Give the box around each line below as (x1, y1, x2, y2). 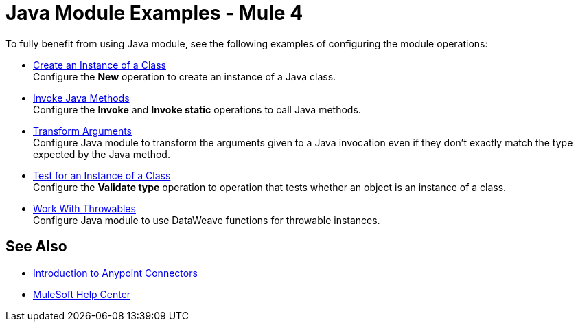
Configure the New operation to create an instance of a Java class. (33, 70, 336, 82)
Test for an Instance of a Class (33, 169, 171, 181)
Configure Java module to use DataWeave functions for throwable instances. (33, 214, 380, 226)
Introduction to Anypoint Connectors (33, 267, 198, 279)
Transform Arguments (33, 124, 132, 137)
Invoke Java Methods (33, 91, 130, 104)
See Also (5, 238, 67, 256)
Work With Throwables (33, 202, 136, 214)
